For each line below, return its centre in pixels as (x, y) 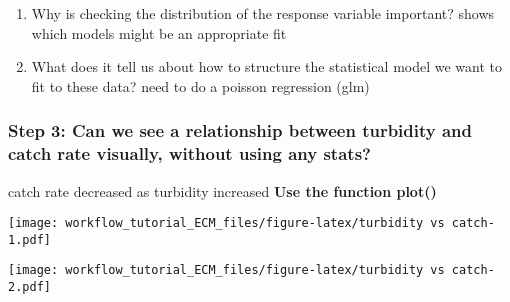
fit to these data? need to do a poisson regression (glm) (200, 85)
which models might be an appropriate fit (159, 32)
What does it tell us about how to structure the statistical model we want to (266, 66)
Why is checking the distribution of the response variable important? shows (263, 13)
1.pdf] (29, 239)
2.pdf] (29, 287)
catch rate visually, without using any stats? (189, 153)
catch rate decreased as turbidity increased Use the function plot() (222, 190)
